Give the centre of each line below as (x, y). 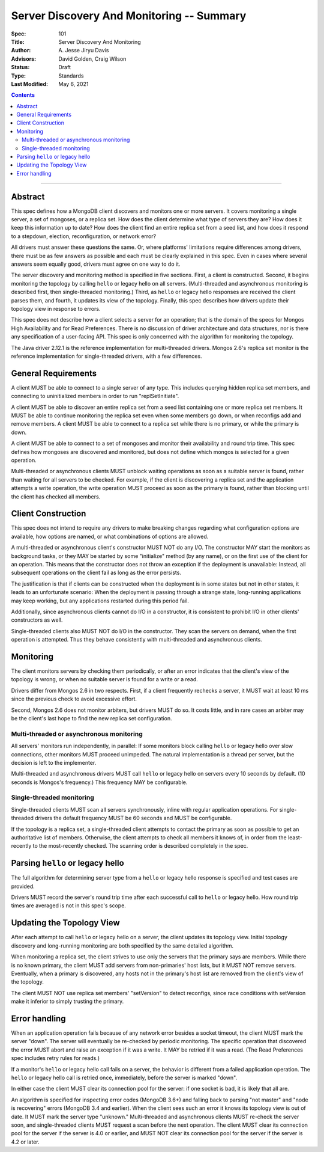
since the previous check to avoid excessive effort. (74, 699)
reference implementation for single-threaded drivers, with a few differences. (106, 356)
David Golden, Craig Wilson (92, 59)
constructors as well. (37, 620)
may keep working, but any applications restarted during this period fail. (100, 601)
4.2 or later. (25, 1142)
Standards (71, 76)
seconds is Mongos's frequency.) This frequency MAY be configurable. (99, 782)
